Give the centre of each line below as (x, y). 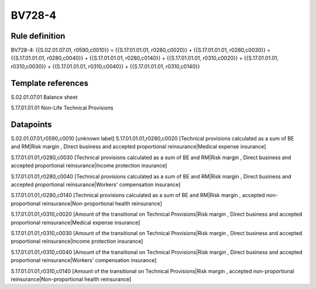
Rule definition (38, 36)
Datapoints (31, 124)
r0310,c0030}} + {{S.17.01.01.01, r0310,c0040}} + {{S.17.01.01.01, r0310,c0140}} (105, 66)
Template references (50, 83)
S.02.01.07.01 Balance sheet (44, 97)
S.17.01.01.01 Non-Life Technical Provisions (62, 108)
